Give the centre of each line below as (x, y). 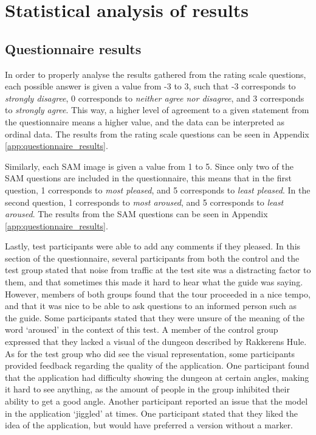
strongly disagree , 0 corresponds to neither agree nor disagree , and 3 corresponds (155, 98)
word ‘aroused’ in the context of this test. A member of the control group (142, 329)
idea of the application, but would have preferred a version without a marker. (149, 425)
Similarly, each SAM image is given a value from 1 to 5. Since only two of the (149, 166)
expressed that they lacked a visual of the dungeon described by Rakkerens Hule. (156, 342)
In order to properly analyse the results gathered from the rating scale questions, (156, 74)
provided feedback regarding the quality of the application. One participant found (157, 365)
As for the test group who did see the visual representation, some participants (150, 353)
